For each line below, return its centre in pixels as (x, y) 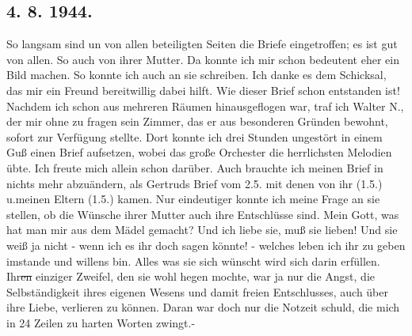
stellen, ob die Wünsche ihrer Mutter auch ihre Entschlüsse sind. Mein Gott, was (203, 214)
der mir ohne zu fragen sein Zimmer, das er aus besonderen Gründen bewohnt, (197, 121)
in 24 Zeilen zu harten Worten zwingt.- (101, 322)
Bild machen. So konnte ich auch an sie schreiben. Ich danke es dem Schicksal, (196, 75)
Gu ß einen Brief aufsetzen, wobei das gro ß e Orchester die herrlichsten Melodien (199, 152)
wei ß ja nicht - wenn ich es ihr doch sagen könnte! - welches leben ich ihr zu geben (206, 245)
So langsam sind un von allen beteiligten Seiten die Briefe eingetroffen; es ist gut (202, 44)
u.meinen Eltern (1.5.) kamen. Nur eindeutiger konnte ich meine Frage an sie (193, 199)
